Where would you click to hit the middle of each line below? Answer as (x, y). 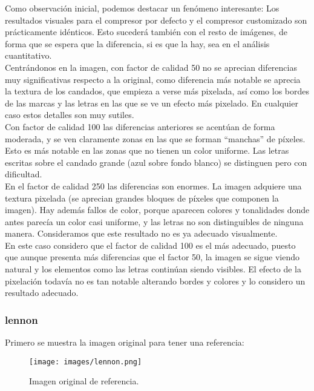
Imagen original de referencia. (84, 381)
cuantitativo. (28, 55)
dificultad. (24, 174)
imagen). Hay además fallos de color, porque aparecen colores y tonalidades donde (157, 210)
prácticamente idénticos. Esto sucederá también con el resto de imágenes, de (146, 32)
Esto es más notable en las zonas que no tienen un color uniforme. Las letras (147, 150)
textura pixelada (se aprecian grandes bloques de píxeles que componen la (142, 198)
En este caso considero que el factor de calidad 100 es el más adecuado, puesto (150, 245)
